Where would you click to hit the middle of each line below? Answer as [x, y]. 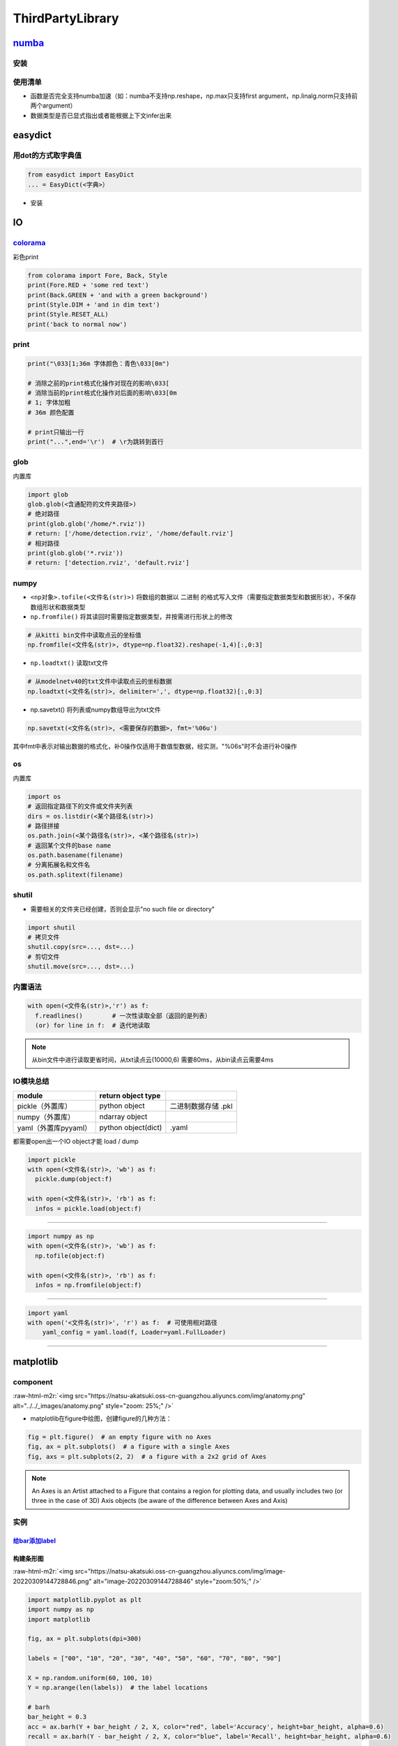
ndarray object [123, 1116]
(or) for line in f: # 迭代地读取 [93, 1026]
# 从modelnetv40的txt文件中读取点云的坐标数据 [100, 682]
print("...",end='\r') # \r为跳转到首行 [95, 441]
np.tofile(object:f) [70, 1256]
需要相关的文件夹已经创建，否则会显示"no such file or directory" [123, 909]
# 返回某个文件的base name [69, 845]
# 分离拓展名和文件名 [59, 865]
